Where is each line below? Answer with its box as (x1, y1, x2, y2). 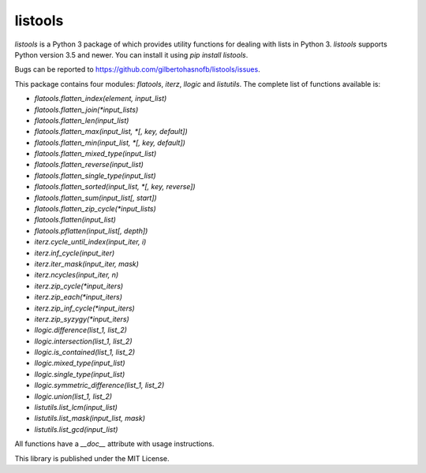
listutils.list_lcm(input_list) (34, 403, 118, 412)
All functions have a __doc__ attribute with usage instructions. (14, 439, 215, 449)
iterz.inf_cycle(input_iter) (34, 248, 115, 258)
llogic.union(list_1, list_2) (34, 391, 113, 401)
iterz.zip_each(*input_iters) (34, 292, 122, 302)
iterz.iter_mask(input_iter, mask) (34, 259, 140, 268)
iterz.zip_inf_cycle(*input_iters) (34, 304, 136, 313)
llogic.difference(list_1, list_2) (34, 326, 128, 335)
